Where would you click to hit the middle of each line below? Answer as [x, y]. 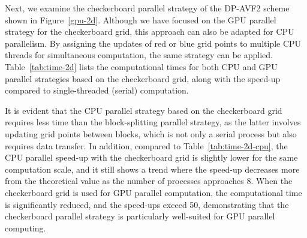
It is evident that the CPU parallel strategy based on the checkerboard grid [144, 110]
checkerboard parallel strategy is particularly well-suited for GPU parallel [140, 216]
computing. [25, 228]
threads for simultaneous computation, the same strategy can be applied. [139, 55]
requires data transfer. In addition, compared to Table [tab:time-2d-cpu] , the [146, 145]
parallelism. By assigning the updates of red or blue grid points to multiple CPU [153, 43]
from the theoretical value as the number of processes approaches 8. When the [149, 181]
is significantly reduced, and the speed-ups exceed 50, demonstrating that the [147, 204]
